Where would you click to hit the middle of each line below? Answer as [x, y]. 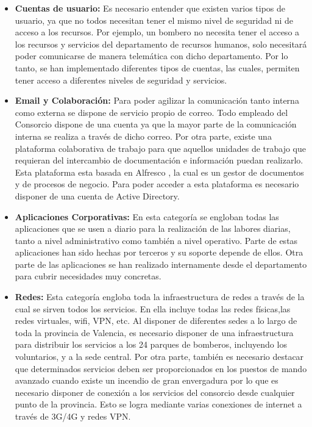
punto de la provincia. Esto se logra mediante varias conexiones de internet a [158, 404]
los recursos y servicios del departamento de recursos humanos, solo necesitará [161, 44]
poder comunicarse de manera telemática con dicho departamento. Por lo [151, 56]
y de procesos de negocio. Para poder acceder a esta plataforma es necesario [157, 184]
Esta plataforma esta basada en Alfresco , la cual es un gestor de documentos [159, 172]
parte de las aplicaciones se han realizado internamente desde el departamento [161, 264]
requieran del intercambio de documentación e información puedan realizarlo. [159, 160]
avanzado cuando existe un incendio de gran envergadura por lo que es [147, 380]
